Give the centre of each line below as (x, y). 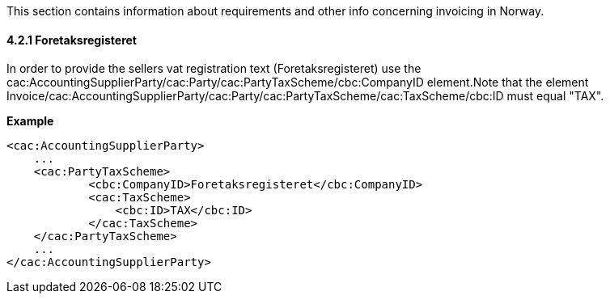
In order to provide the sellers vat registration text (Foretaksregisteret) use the (214, 69)
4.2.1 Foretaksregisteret (72, 40)
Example (30, 121)
